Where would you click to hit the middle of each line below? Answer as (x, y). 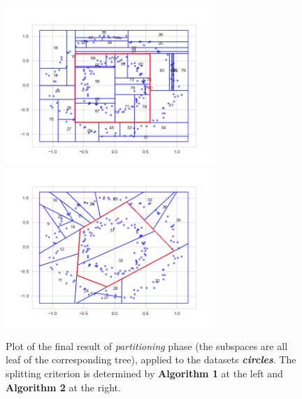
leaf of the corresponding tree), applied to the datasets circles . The (151, 359)
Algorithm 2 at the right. (63, 387)
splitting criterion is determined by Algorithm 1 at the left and (144, 373)
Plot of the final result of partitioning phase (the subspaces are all (147, 345)
